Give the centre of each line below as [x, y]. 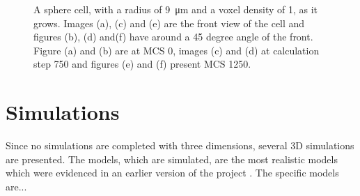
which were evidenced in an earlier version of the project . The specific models [172, 173]
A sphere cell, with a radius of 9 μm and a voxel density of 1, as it [176, 9]
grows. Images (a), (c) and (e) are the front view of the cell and [169, 23]
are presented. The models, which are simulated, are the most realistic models [172, 159]
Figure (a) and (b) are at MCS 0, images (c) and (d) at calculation [177, 50]
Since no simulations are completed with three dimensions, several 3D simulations [180, 145]
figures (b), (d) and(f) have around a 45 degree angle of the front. [173, 37]
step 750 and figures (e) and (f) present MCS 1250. [142, 64]
